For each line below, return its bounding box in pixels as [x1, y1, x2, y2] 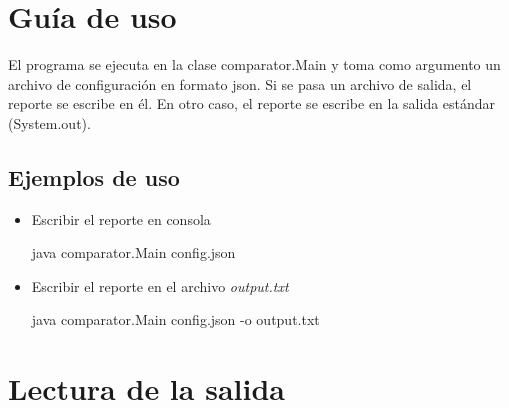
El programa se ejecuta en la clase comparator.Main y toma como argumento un [8, 54, 501, 75]
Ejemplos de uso [8, 161, 180, 192]
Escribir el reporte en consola [31, 208, 211, 229]
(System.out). [8, 112, 91, 133]
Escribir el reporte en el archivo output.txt [31, 275, 289, 296]
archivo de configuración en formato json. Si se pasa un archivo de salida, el [8, 73, 472, 94]
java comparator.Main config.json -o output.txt [31, 309, 320, 330]
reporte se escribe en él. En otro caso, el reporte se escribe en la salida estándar [8, 93, 496, 114]
